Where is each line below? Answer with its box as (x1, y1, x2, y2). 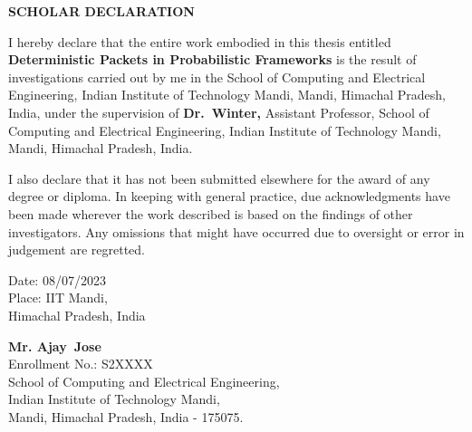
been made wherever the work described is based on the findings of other (8, 204, 413, 223)
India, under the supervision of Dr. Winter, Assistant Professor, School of (8, 102, 429, 121)
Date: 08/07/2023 (8, 270, 106, 289)
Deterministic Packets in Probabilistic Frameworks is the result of (8, 50, 417, 69)
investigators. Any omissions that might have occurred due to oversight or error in (8, 222, 465, 241)
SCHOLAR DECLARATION (8, 2, 195, 20)
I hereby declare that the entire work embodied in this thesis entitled (8, 32, 391, 51)
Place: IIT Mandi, (8, 288, 108, 307)
